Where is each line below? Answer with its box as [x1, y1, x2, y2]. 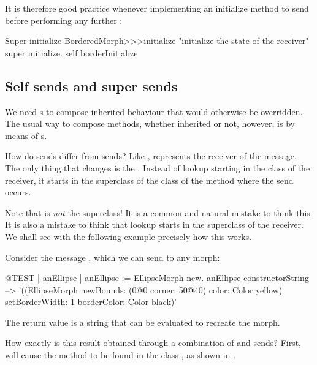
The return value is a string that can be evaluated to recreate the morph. [5, 315, 280, 328]
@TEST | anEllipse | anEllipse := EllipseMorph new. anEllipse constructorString [5, 271, 309, 284]
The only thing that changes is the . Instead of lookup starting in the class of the [5, 161, 310, 174]
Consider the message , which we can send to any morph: [5, 250, 220, 263]
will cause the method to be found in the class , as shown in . [5, 348, 236, 361]
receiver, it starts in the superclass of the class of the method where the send [5, 173, 294, 186]
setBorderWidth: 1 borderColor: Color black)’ [5, 295, 177, 308]
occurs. [5, 186, 31, 198]
